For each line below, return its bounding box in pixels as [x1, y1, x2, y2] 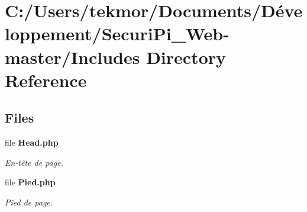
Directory [146, 44, 226, 69]
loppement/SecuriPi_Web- [5, 21, 230, 46]
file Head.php [5, 136, 59, 149]
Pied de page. [5, 195, 53, 208]
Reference [5, 68, 87, 92]
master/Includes [5, 44, 140, 69]
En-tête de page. [5, 156, 63, 168]
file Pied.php [5, 176, 56, 188]
